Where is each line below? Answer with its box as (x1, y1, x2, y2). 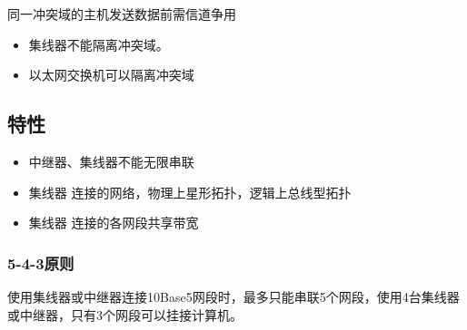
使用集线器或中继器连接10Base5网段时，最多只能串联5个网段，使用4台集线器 (7, 286, 460, 306)
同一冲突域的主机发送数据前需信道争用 (7, 5, 236, 23)
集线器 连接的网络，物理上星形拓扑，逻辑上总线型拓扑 (28, 182, 352, 201)
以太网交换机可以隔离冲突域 (28, 65, 194, 84)
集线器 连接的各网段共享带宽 (28, 213, 199, 232)
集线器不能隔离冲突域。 (28, 34, 169, 53)
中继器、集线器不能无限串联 (28, 151, 194, 170)
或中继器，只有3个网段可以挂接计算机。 (7, 305, 243, 324)
